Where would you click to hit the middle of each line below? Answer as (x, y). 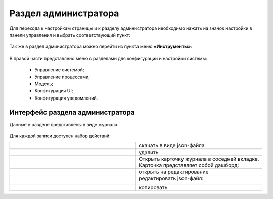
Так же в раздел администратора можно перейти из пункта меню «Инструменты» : (101, 47)
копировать (153, 188)
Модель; (44, 84)
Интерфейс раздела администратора (72, 112)
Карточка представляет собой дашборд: (189, 165)
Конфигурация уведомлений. (66, 98)
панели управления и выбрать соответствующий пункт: (70, 35)
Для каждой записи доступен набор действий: (60, 136)
